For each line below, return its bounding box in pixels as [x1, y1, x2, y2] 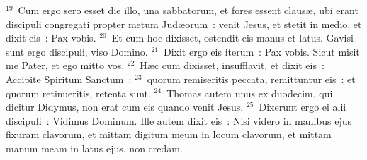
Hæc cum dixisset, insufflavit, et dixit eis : [140, 58, 324, 73]
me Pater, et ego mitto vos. [6, 58, 125, 73]
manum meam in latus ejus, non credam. [6, 140, 183, 155]
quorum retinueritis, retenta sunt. [6, 85, 151, 100]
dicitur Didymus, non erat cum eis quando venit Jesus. [6, 99, 244, 114]
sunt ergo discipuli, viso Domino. [6, 44, 148, 59]
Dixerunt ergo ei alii [259, 99, 346, 114]
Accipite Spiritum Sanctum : [6, 71, 132, 86]
